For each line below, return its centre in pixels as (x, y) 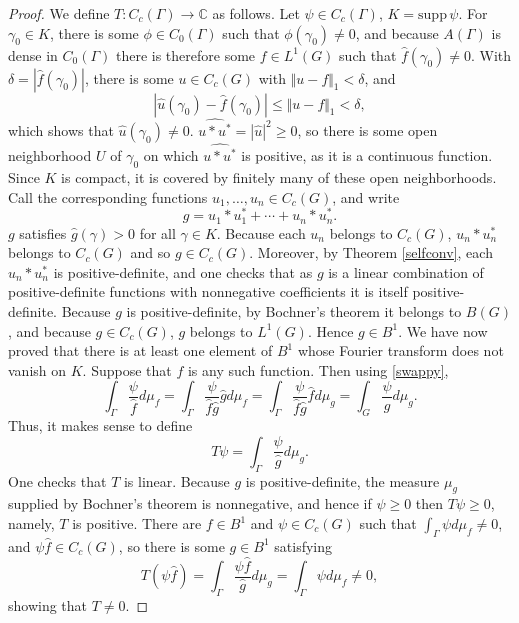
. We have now (443, 330)
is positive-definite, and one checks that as (183, 271)
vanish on (37, 369)
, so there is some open (367, 129)
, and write (366, 196)
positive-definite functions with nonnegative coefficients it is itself (208, 291)
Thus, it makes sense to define (100, 425)
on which (171, 155)
